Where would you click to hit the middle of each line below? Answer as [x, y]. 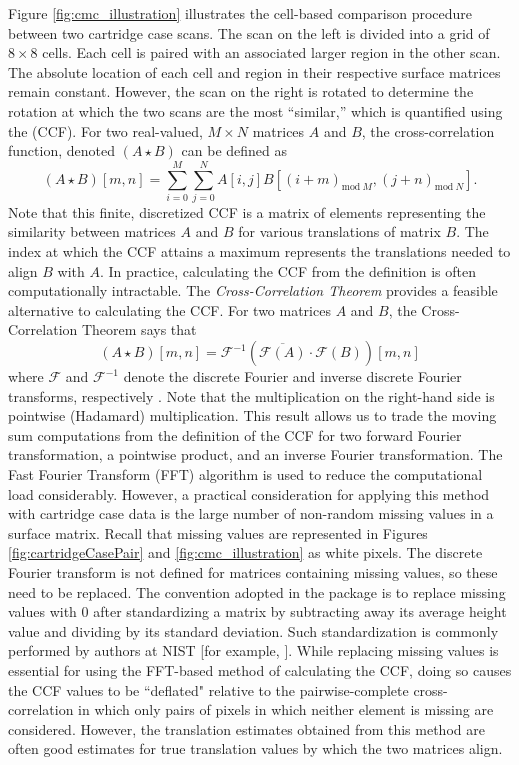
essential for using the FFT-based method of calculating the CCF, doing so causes [260, 669]
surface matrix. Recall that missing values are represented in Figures [218, 532]
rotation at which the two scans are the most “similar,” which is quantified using [255, 110]
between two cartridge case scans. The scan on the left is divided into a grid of [249, 32]
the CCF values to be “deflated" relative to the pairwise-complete [208, 689]
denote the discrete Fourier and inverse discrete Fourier [292, 376]
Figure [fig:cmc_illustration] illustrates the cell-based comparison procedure [240, 13]
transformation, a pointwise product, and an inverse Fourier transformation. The [255, 454]
